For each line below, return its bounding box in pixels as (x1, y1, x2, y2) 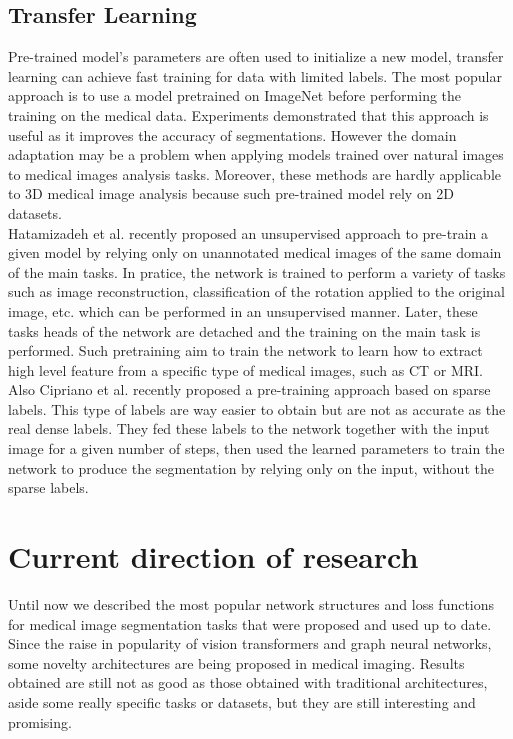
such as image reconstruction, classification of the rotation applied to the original (8, 281, 505, 302)
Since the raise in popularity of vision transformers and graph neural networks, (8, 633, 492, 654)
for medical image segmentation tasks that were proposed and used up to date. (8, 613, 492, 634)
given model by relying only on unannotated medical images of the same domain (8, 242, 502, 263)
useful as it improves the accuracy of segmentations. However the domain (8, 124, 457, 145)
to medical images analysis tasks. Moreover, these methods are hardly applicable (8, 163, 501, 184)
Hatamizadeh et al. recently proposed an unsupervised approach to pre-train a (8, 222, 488, 243)
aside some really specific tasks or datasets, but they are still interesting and (8, 691, 476, 712)
